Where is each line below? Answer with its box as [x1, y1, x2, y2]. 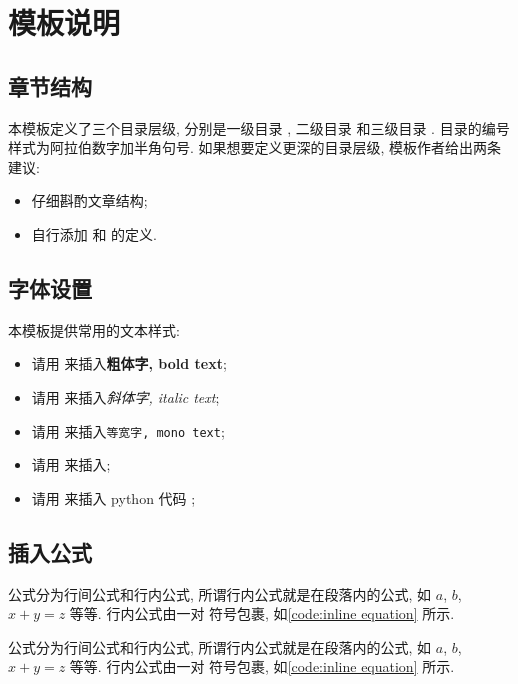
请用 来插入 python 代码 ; [31, 487, 196, 508]
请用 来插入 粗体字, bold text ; [31, 353, 227, 374]
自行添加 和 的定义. [31, 223, 158, 244]
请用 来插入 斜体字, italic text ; [31, 386, 220, 407]
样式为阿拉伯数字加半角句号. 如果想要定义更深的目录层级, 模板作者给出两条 [8, 137, 502, 158]
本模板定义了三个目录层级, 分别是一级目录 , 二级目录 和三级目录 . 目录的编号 [8, 117, 510, 138]
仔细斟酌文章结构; [31, 190, 148, 211]
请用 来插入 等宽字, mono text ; [31, 420, 225, 441]
